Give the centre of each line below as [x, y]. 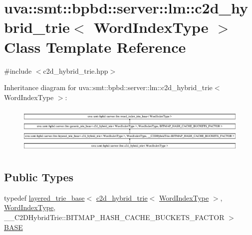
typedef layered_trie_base [44, 197]
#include [18, 70]
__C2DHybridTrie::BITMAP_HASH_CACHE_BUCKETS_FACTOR [114, 217]
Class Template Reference [95, 47]
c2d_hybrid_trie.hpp [76, 70]
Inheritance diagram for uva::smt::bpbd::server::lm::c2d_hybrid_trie [108, 87]
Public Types [39, 177]
